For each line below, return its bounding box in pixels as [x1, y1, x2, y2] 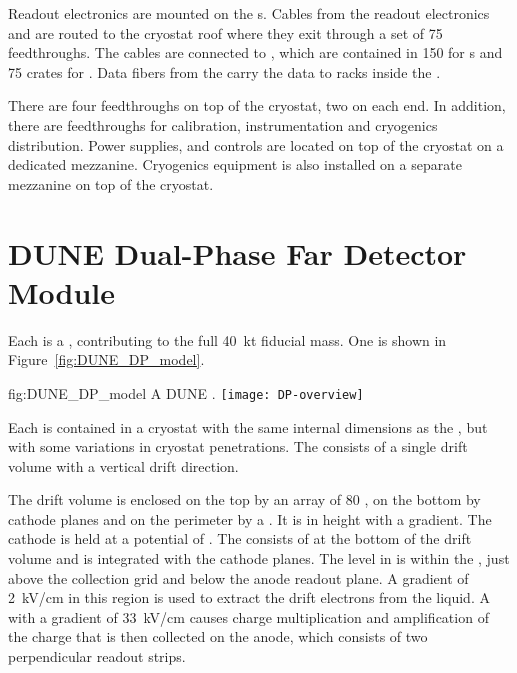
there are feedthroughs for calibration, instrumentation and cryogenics [8, 114, 438, 135]
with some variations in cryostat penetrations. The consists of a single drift [8, 436, 468, 457]
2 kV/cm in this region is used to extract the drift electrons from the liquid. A [8, 587, 490, 608]
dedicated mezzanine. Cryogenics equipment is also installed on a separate [8, 154, 462, 175]
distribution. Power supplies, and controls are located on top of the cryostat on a [8, 134, 504, 155]
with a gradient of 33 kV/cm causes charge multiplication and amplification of [8, 606, 489, 627]
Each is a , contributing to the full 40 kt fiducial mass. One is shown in [8, 329, 447, 350]
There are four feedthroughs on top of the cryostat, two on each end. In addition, [8, 95, 506, 116]
